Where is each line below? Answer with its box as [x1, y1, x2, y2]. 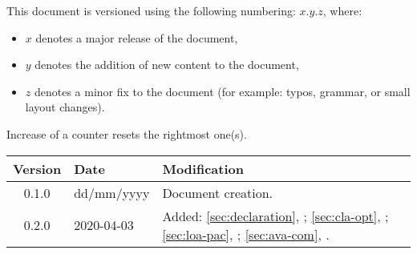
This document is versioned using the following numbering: [6, 2, 296, 18]
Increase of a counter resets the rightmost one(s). [6, 125, 247, 142]
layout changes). [25, 99, 105, 115]
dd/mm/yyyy [74, 183, 150, 202]
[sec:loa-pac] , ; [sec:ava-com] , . [162, 224, 330, 244]
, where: [322, 2, 362, 18]
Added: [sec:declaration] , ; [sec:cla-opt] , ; [162, 206, 389, 225]
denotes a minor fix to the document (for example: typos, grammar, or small [34, 83, 411, 99]
